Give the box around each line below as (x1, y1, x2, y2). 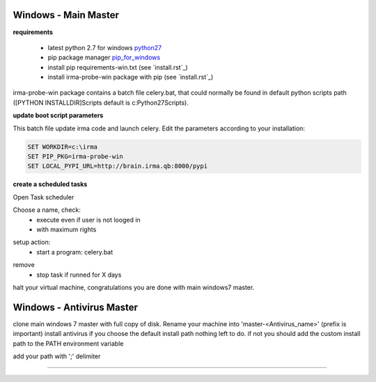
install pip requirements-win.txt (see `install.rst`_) (47, 63, 188, 71)
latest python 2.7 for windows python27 (47, 43, 162, 52)
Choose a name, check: (13, 206, 81, 214)
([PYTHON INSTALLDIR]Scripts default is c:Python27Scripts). (13, 98, 189, 107)
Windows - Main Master (13, 9, 120, 21)
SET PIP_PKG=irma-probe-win (27, 153, 123, 160)
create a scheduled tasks (13, 180, 88, 188)
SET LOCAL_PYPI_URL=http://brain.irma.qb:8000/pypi (27, 162, 208, 170)
